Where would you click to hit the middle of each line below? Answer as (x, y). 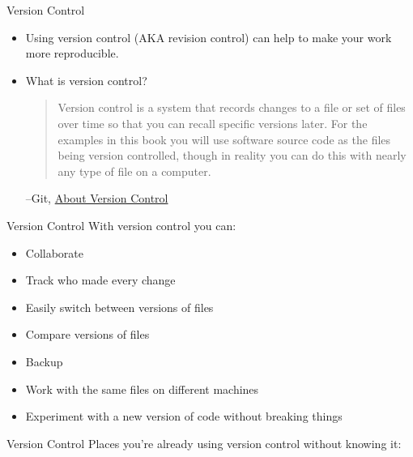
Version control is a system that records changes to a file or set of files (232, 107)
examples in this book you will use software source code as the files (224, 139)
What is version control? (86, 80)
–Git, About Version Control (97, 198)
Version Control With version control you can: (121, 225)
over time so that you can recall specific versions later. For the (213, 123)
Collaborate (55, 252)
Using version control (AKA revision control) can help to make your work (209, 37)
